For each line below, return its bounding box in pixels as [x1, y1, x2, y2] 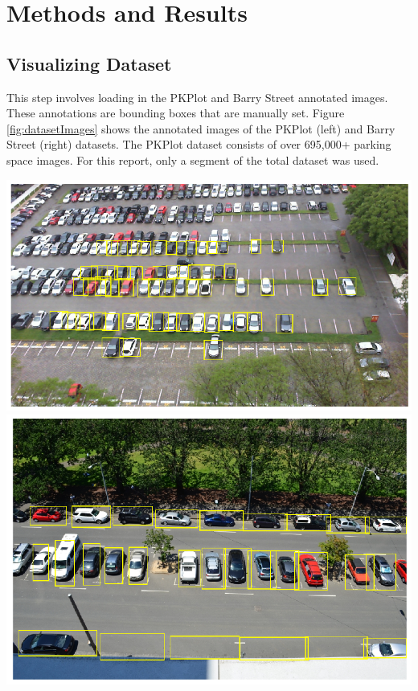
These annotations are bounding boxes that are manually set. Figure [6, 104, 345, 121]
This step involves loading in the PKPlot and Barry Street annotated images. [6, 88, 388, 105]
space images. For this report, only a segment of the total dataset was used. [6, 151, 379, 168]
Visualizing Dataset [6, 51, 172, 76]
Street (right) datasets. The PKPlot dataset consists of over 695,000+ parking [6, 136, 391, 153]
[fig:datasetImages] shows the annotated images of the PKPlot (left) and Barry [6, 120, 395, 137]
